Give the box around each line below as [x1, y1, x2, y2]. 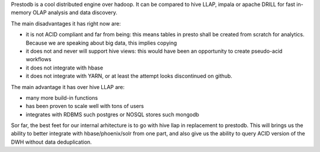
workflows [25, 56, 52, 63]
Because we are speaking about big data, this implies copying [25, 39, 177, 46]
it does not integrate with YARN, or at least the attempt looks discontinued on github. [25, 72, 232, 80]
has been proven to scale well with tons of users [25, 103, 145, 110]
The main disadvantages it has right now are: [11, 20, 121, 27]
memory [11, 9, 32, 16]
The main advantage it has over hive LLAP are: [11, 83, 125, 90]
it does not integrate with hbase [25, 64, 104, 71]
